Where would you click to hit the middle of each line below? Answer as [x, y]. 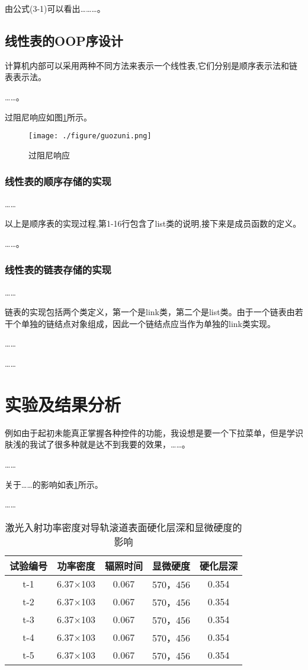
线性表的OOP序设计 [64, 40]
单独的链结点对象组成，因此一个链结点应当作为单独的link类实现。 [148, 323]
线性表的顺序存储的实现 [58, 181]
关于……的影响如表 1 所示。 [54, 484]
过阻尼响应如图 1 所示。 [48, 117]
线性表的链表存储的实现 [58, 270]
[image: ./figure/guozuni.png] [90, 136]
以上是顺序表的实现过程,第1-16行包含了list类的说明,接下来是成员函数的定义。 [153, 223]
